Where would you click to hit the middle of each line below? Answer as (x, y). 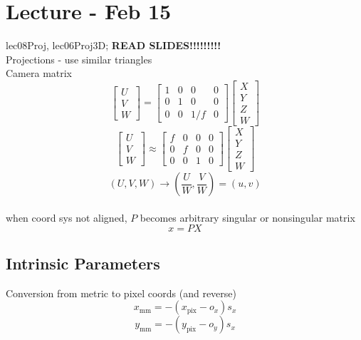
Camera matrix (39, 73)
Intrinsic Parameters (83, 263)
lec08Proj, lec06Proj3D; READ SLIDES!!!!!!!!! (114, 45)
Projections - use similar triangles (79, 59)
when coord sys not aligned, (67, 217)
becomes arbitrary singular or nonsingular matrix (247, 217)
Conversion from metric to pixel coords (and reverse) (121, 293)
